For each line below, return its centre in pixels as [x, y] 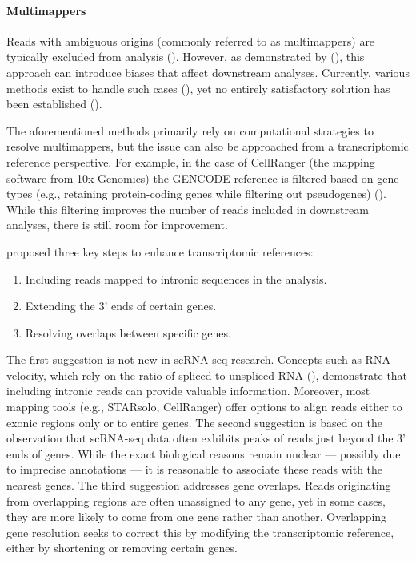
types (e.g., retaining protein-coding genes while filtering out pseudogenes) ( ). [196, 194]
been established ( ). [54, 104]
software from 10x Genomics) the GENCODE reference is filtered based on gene [203, 178]
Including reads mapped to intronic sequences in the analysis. [176, 278]
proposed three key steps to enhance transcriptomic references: [160, 251]
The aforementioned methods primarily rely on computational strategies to [190, 130]
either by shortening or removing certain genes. [122, 548]
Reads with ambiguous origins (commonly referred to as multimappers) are [191, 40]
